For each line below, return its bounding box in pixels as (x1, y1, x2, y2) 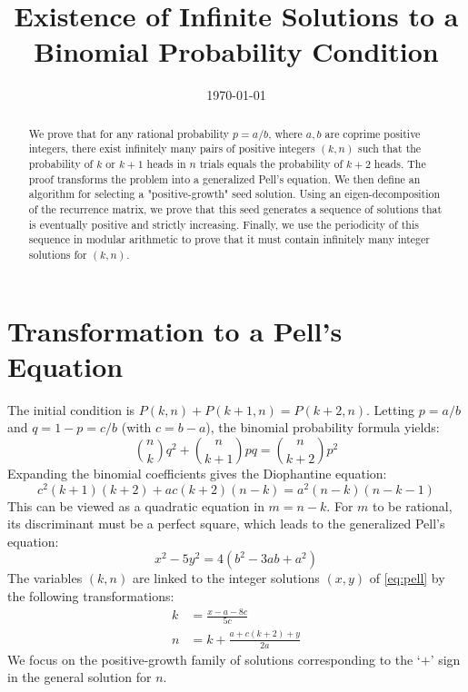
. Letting (366, 400, 415, 419)
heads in (146, 156, 186, 172)
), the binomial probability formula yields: (205, 418, 440, 437)
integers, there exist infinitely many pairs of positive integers (28, 141, 315, 156)
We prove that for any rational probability (28, 125, 229, 141)
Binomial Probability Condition (34, 33, 439, 70)
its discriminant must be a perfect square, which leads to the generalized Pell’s (7, 514, 445, 533)
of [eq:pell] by (369, 568, 445, 588)
